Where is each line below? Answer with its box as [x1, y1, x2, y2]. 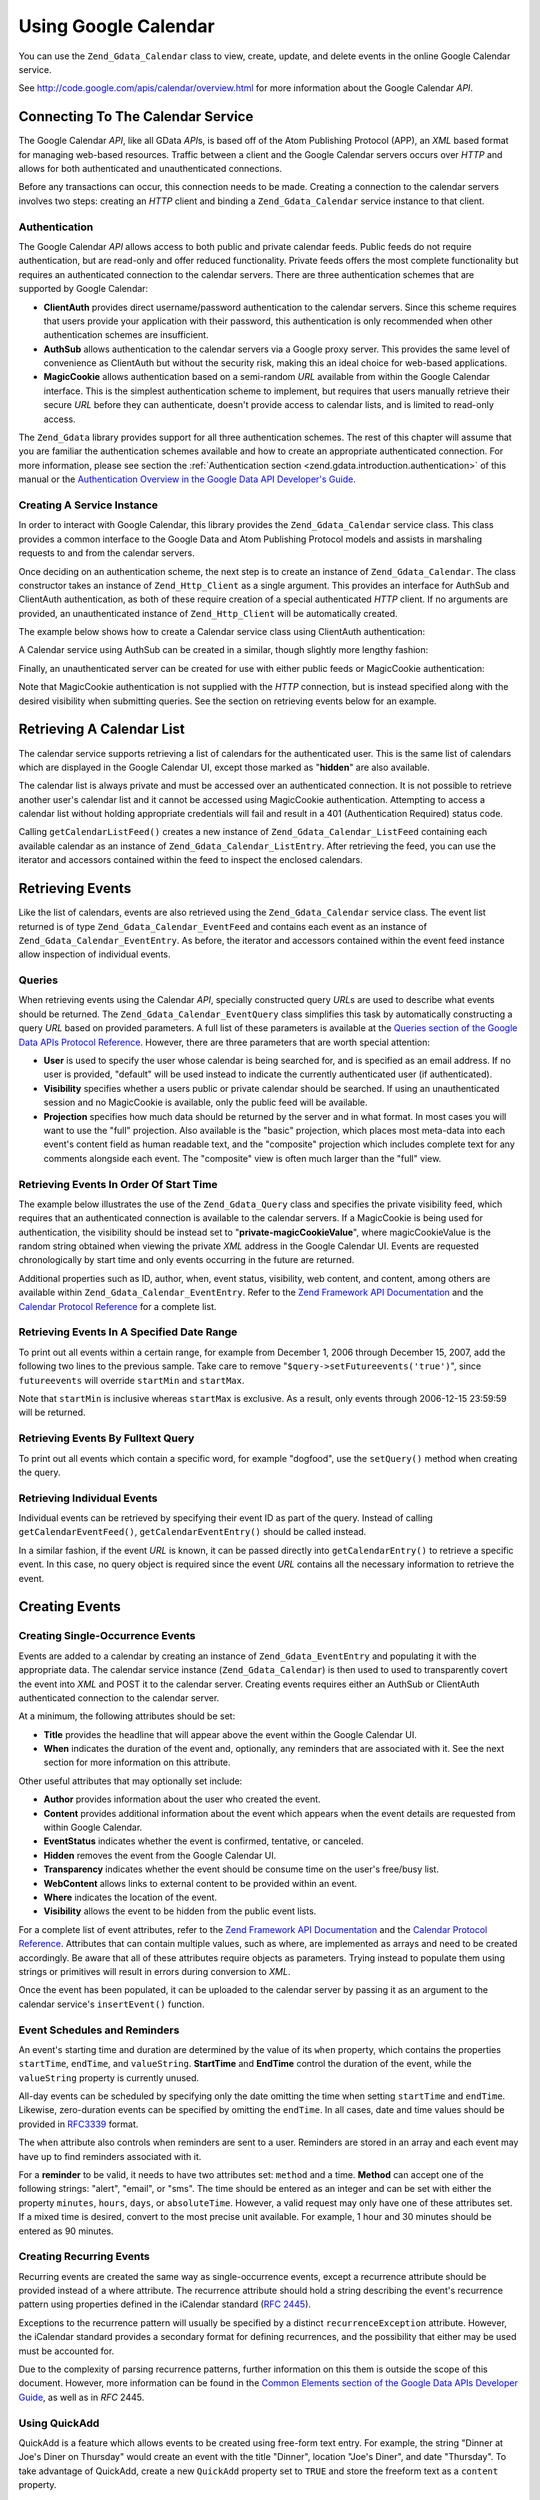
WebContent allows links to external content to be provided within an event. [43, 1877, 358, 1889]
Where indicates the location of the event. [43, 1891, 218, 1903]
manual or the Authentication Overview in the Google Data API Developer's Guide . [18, 473, 357, 485]
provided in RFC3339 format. [18, 2118, 139, 2130]
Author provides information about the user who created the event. [43, 1793, 321, 1805]
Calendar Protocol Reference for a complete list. [18, 1300, 217, 1312]
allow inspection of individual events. [18, 948, 171, 960]
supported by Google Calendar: [18, 283, 149, 295]
